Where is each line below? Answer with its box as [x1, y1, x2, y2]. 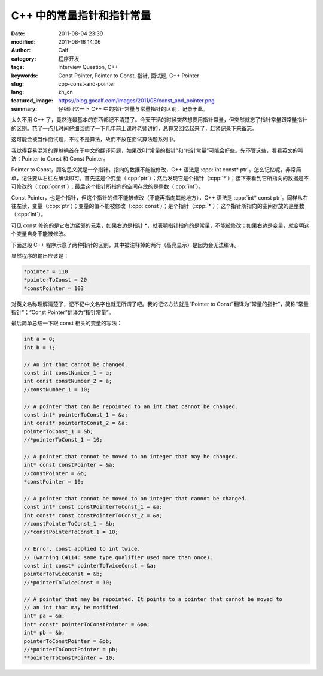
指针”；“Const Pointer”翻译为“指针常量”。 [11, 309, 114, 316]
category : [11, 55, 36, 62]
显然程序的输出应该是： [11, 252, 69, 259]
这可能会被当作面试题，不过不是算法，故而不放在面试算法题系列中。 [11, 135, 179, 143]
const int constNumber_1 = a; [23, 369, 112, 376]
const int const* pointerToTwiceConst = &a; [23, 562, 157, 569]
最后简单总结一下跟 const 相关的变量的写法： [11, 319, 123, 327]
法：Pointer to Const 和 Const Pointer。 [11, 155, 109, 162]
